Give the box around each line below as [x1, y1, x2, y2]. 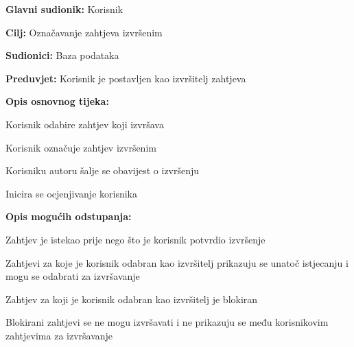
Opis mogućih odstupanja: [5, 209, 132, 224]
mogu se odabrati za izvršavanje [5, 269, 140, 283]
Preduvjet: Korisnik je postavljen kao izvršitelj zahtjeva [5, 71, 246, 85]
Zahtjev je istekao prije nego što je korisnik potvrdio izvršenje [5, 232, 265, 246]
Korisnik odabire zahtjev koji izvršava [5, 117, 164, 131]
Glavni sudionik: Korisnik [5, 2, 123, 16]
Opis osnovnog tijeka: [5, 94, 109, 108]
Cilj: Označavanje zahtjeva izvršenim [5, 25, 163, 39]
